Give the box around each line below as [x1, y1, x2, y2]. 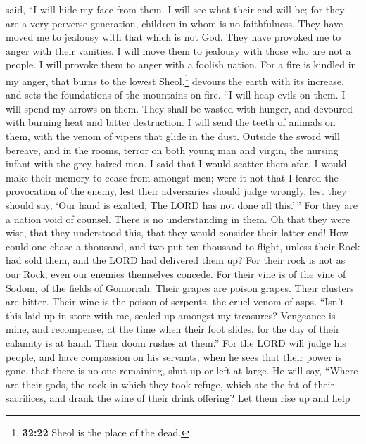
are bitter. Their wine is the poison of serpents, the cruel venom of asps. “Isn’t [6, 294, 344, 309]
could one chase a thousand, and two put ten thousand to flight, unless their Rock [6, 239, 360, 253]
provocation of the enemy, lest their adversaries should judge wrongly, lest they [6, 184, 347, 198]
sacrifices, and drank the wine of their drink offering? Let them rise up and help [6, 391, 351, 405]
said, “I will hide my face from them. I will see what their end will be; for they [6, 2, 345, 16]
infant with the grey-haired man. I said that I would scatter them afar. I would [6, 156, 347, 171]
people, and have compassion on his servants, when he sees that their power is [6, 349, 342, 364]
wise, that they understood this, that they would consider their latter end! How [6, 225, 348, 240]
